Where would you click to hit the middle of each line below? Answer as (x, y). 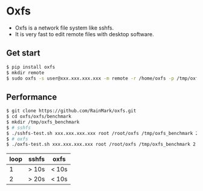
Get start (23, 53)
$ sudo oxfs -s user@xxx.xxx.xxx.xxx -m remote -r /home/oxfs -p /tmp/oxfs (104, 78)
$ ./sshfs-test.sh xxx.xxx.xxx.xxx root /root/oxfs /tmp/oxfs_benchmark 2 (102, 133)
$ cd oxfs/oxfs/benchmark (39, 117)
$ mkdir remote (25, 73)
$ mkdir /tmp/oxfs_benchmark (43, 122)
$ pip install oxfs (31, 67)
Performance (32, 97)
